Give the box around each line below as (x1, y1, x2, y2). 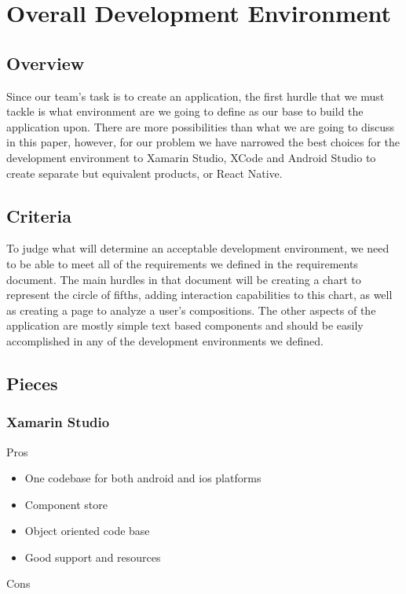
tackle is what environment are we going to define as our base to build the (6, 103, 364, 120)
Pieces (6, 371, 58, 395)
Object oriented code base (24, 522, 150, 539)
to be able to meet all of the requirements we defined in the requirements (6, 255, 358, 271)
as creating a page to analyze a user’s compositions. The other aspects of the (6, 301, 376, 318)
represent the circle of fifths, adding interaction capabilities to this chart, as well (6, 286, 393, 303)
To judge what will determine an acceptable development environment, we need (6, 240, 390, 256)
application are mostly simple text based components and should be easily (6, 317, 364, 334)
